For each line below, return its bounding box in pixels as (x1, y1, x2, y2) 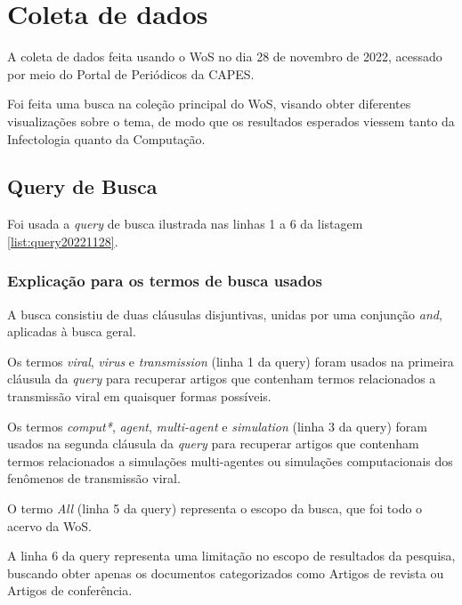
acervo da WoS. (7, 516, 92, 535)
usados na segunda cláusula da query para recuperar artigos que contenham (7, 434, 419, 453)
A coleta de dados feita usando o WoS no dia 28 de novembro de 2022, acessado (7, 47, 442, 66)
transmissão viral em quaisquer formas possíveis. (7, 387, 272, 406)
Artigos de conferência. (7, 581, 133, 600)
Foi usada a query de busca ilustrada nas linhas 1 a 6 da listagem (7, 214, 363, 233)
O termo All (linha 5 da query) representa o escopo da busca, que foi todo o (7, 499, 423, 518)
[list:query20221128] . (7, 231, 118, 250)
